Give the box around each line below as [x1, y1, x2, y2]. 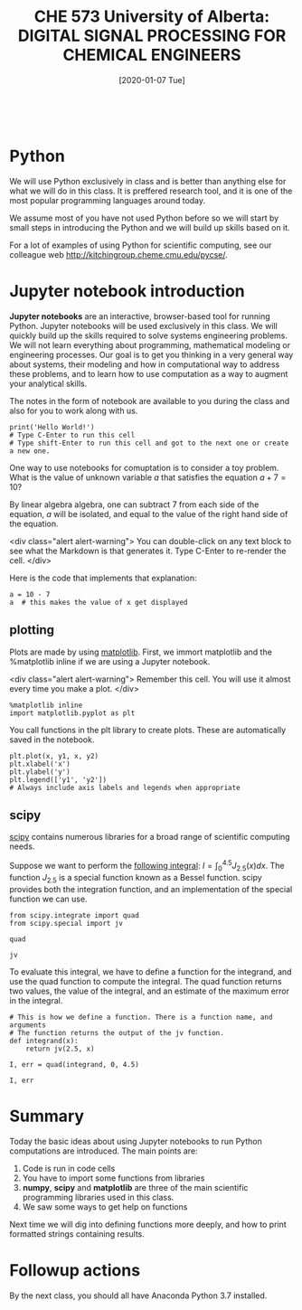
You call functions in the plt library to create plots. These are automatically [9, 724, 287, 735]
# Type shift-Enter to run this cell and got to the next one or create [9, 438, 289, 448]
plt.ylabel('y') [9, 767, 71, 777]
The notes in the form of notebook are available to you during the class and [9, 395, 290, 406]
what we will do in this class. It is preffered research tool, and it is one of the [9, 185, 293, 196]
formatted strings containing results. [9, 1228, 145, 1239]
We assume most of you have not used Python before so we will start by [9, 212, 279, 223]
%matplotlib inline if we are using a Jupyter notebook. [9, 655, 211, 666]
